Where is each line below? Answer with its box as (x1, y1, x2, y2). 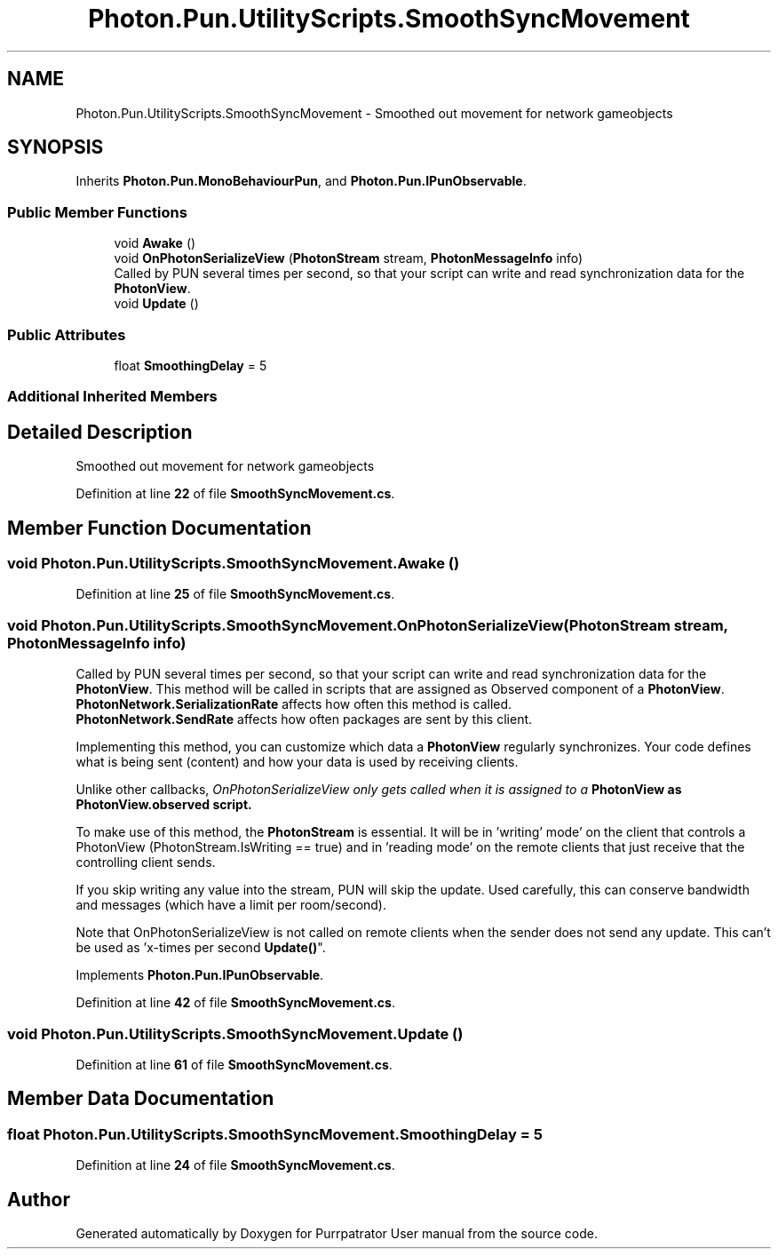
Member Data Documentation (7, 1087, 274, 1110)
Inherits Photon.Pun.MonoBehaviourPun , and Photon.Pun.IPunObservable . (75, 173, 527, 189)
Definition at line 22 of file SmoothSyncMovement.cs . (75, 486, 395, 502)
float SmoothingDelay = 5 (114, 357, 267, 373)
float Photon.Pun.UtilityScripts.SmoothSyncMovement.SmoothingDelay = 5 (7, 1125, 543, 1143)
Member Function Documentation (7, 516, 312, 539)
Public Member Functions (7, 203, 187, 221)
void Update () (114, 296, 199, 312)
